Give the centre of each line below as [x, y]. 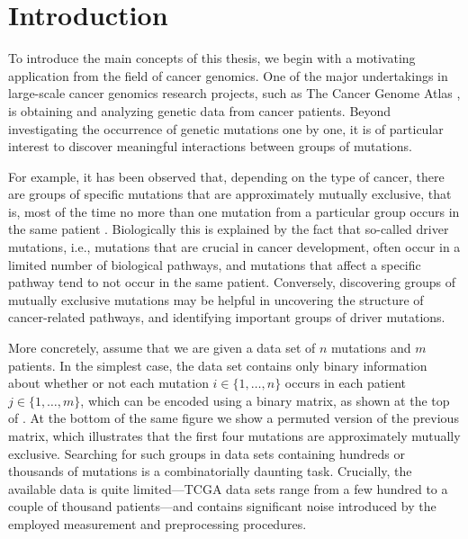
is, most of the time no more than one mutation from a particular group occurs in [234, 211]
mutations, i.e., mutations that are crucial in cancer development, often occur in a [234, 247]
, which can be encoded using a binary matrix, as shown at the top [265, 400]
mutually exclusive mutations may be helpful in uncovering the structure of [216, 299]
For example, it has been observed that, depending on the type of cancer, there [226, 176]
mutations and [371, 348]
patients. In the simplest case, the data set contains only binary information [218, 365]
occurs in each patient [346, 383]
